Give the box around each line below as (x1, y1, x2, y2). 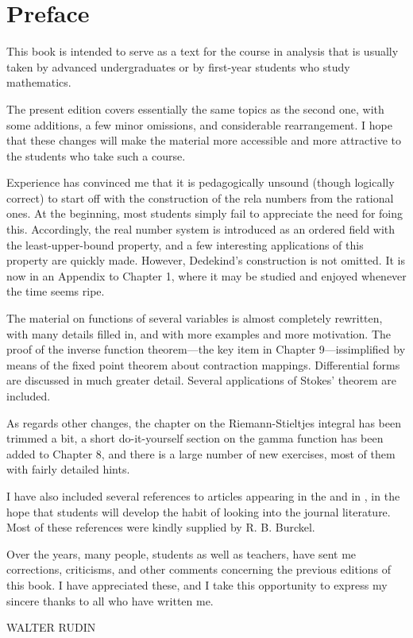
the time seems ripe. (6, 283, 105, 300)
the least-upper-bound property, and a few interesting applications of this (6, 236, 364, 253)
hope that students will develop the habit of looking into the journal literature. (6, 503, 391, 520)
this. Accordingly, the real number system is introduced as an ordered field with (6, 221, 396, 238)
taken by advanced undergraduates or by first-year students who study (6, 58, 350, 75)
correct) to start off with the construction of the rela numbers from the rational (6, 189, 394, 206)
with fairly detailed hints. (6, 461, 130, 478)
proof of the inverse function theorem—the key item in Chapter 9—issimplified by (6, 341, 406, 358)
